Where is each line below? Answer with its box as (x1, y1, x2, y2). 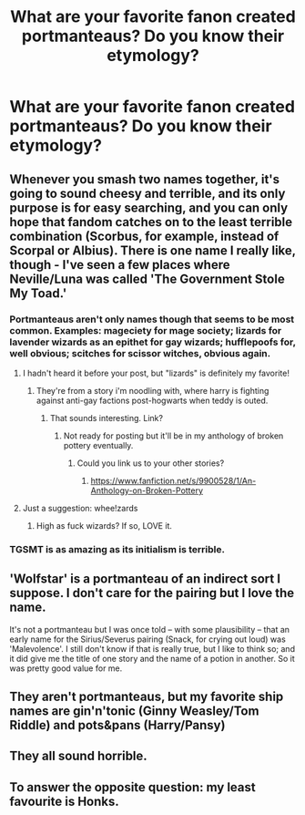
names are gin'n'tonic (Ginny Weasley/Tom (9, 704, 259, 718)
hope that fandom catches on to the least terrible (9, 214, 293, 230)
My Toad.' (9, 285, 67, 301)
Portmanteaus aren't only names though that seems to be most (9, 313, 295, 325)
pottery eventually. (63, 439, 134, 450)
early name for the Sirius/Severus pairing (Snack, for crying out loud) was (9, 634, 287, 645)
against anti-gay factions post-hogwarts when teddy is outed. (36, 395, 269, 406)
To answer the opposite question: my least (9, 779, 257, 795)
